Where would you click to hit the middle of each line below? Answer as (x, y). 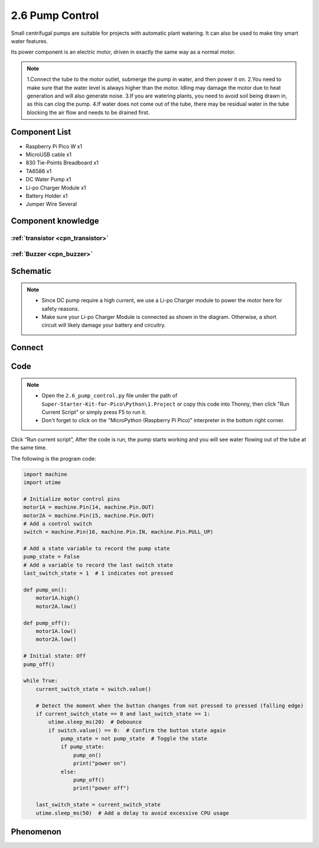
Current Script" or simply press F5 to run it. (94, 412)
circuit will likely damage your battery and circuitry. (104, 325)
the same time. (29, 448)
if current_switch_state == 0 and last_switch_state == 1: (123, 714)
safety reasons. (61, 309)
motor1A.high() (58, 598)
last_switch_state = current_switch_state (98, 805)
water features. (30, 41)
